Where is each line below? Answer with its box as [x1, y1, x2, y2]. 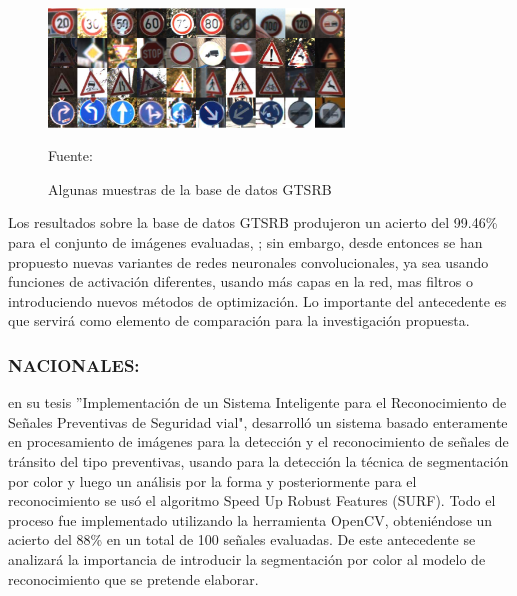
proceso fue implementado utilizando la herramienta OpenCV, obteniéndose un [8, 509, 493, 530]
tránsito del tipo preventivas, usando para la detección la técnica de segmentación [8, 450, 509, 471]
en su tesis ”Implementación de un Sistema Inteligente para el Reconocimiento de [8, 392, 507, 413]
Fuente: [48, 145, 93, 166]
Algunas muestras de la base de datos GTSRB [48, 178, 332, 199]
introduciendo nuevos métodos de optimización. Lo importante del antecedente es [8, 290, 507, 311]
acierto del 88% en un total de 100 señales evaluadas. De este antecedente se [8, 529, 476, 550]
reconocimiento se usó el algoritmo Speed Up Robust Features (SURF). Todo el [8, 490, 496, 511]
